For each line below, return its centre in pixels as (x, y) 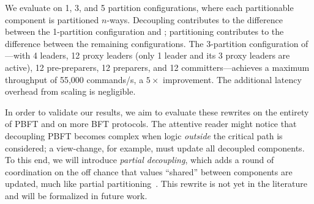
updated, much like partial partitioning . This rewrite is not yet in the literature (156, 184)
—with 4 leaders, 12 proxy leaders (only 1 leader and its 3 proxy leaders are (148, 55)
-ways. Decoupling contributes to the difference (195, 19)
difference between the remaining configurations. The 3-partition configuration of (157, 43)
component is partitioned (52, 19)
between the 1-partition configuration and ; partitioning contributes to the (144, 31)
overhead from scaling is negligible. (70, 91)
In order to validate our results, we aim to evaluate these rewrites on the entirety (157, 111)
